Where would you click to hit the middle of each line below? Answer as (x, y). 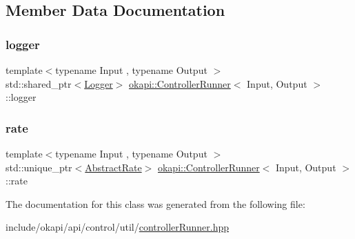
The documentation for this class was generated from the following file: (155, 203)
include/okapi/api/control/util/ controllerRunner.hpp (118, 227)
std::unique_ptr (39, 167)
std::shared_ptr (39, 83)
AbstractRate (113, 167)
